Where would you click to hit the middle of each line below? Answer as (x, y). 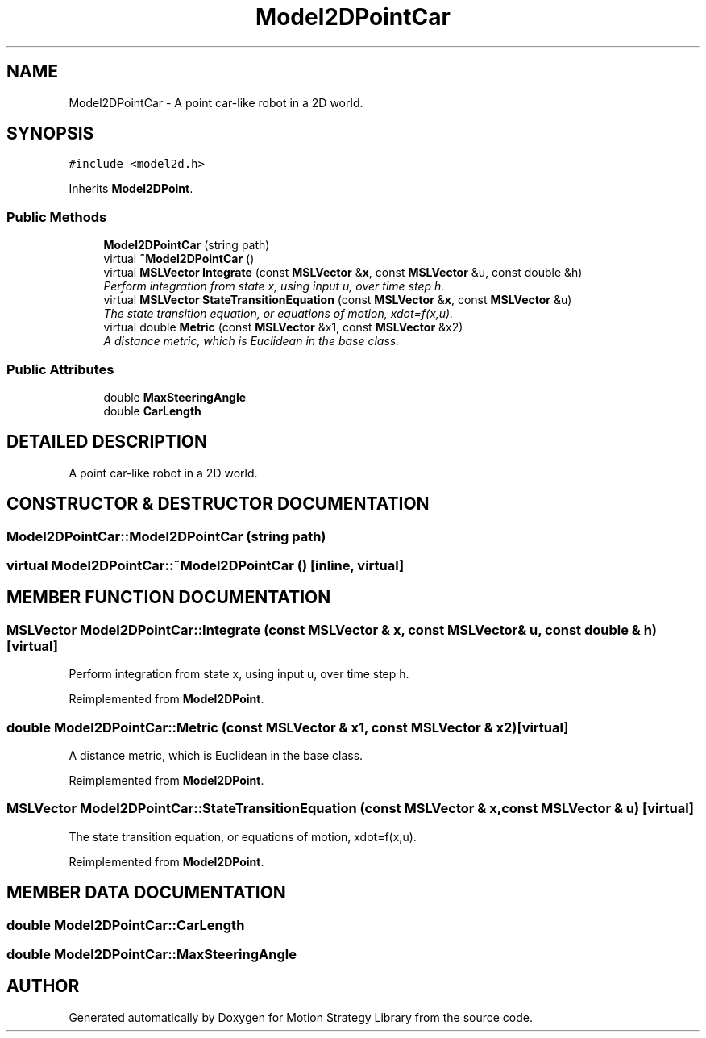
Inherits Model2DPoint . (131, 189)
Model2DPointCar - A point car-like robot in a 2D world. (216, 102)
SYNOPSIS (50, 134)
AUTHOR (43, 986)
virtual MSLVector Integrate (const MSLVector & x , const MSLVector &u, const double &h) (343, 273)
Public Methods (57, 217)
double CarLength (152, 411)
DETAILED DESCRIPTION (107, 442)
